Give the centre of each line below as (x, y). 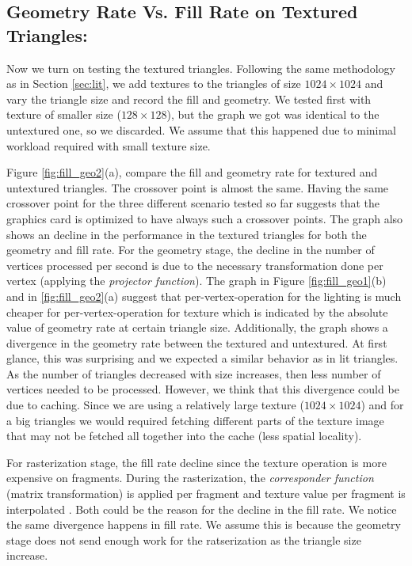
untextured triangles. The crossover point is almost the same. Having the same (198, 187)
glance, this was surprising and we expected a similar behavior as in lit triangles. (202, 358)
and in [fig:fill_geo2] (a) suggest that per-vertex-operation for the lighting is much (204, 296)
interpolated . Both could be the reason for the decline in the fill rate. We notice (202, 509)
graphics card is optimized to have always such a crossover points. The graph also (205, 218)
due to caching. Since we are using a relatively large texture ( (155, 405)
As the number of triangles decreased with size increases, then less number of (194, 373)
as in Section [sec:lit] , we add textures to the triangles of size (154, 84)
